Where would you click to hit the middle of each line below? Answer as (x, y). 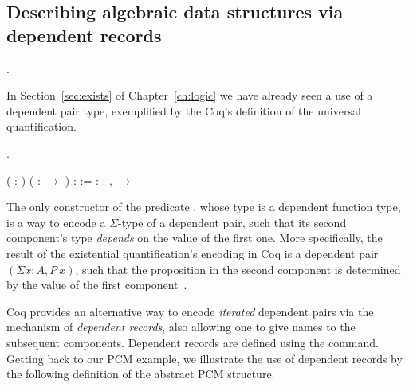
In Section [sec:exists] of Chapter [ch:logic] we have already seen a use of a (190, 95)
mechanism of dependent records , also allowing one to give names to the (181, 327)
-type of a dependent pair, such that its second (232, 222)
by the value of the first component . (97, 285)
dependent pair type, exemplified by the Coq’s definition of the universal (184, 110)
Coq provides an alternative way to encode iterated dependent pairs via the (190, 311)
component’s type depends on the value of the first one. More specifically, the (195, 238)
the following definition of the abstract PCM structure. (141, 374)
